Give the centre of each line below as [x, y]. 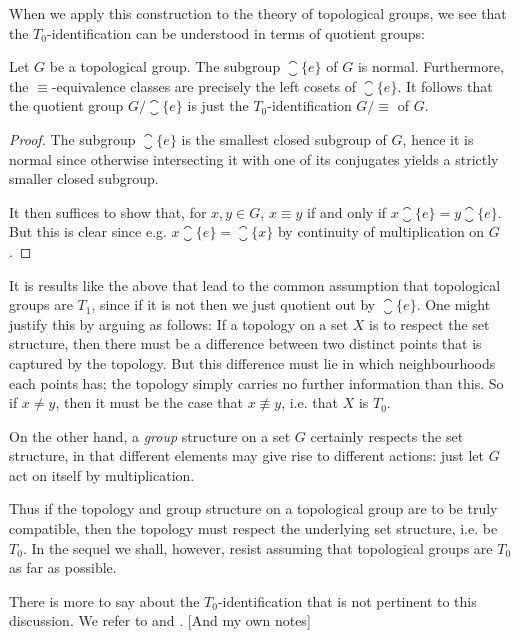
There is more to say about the [104, 600]
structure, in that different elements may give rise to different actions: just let [246, 455]
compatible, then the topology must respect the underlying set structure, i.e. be [253, 528]
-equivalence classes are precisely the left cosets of [203, 85]
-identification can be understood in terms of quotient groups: [235, 32]
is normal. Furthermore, [430, 66]
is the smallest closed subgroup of [284, 138]
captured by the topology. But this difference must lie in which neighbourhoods [252, 362]
